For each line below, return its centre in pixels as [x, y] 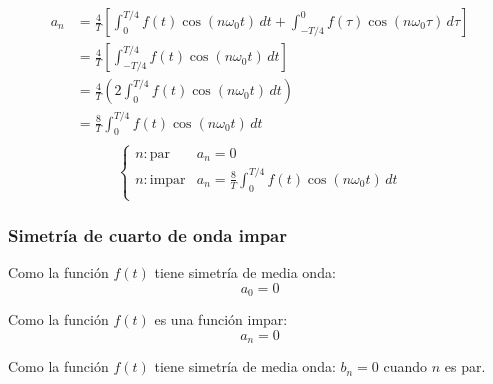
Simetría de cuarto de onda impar [148, 234]
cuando [405, 366]
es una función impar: [221, 319]
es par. [465, 366]
